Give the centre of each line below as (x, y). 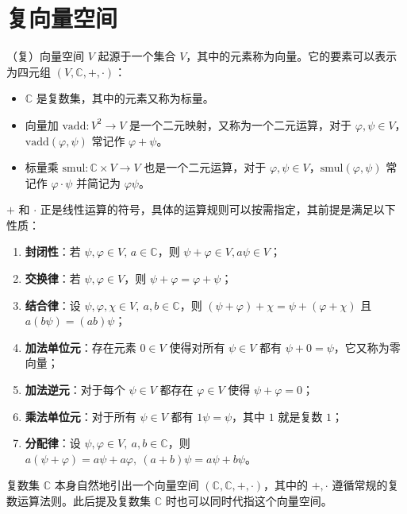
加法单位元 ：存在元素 (81, 347)
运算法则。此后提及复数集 (84, 500)
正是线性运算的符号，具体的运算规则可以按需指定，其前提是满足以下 (218, 209)
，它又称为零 (367, 347)
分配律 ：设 (53, 443)
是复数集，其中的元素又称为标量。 (125, 98)
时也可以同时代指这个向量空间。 (249, 500)
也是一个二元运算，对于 (205, 167)
